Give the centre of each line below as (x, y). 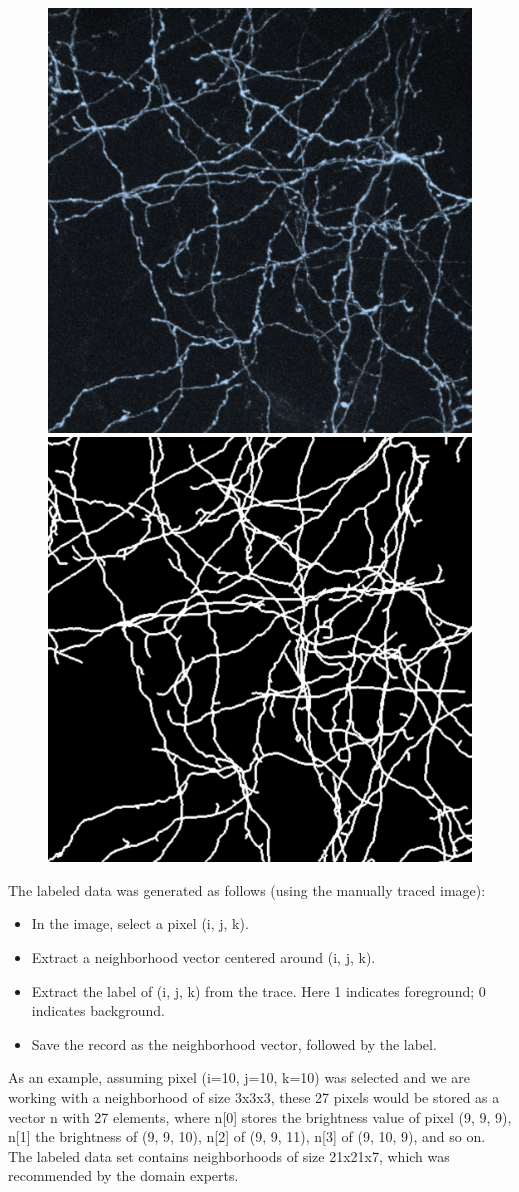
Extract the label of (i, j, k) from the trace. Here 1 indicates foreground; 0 (258, 990)
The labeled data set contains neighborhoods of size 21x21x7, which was (229, 1155)
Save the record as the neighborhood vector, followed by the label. (234, 1043)
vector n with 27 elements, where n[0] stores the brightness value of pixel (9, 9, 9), (260, 1116)
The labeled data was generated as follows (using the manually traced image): (247, 889)
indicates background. (98, 1010)
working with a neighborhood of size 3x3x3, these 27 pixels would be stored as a (254, 1097)
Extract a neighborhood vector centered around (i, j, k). (203, 957)
